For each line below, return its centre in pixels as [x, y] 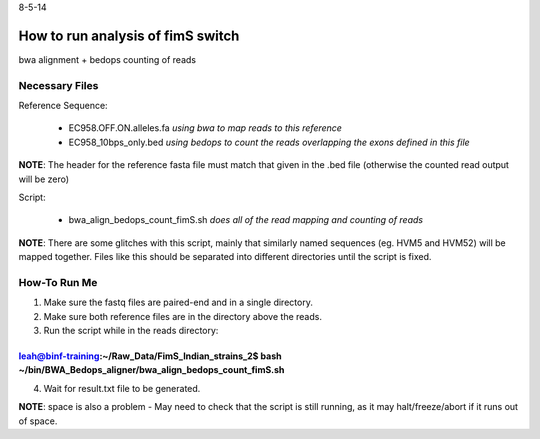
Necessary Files [58, 85]
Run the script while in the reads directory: [131, 331]
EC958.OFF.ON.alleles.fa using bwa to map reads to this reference [205, 128]
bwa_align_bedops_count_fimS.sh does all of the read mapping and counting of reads [246, 220]
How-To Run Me [58, 282]
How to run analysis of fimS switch [129, 35]
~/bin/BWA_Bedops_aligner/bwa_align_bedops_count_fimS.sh [151, 370]
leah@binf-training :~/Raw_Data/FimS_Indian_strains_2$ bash [150, 356]
